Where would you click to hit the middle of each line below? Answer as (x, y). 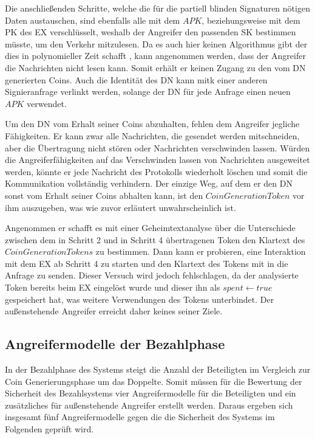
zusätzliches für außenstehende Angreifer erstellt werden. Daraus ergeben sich (149, 405)
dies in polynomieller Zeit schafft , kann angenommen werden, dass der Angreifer (155, 56)
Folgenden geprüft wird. (49, 429)
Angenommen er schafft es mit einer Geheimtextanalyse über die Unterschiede (150, 228)
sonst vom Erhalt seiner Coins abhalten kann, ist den (104, 195)
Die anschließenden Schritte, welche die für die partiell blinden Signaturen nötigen (157, 8)
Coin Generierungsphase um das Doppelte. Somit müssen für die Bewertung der (154, 381)
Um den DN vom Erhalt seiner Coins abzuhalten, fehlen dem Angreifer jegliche (152, 124)
